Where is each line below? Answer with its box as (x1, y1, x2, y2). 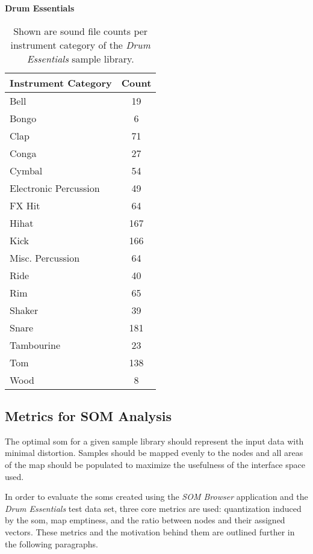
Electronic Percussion (10, 180, 100, 195)
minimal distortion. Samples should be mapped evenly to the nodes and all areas (5, 446, 303, 459)
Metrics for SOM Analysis (5, 406, 172, 425)
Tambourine (10, 337, 61, 352)
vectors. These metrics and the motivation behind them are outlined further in (5, 525, 295, 538)
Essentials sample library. (26, 51, 134, 66)
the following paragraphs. (5, 537, 98, 550)
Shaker (10, 303, 39, 317)
